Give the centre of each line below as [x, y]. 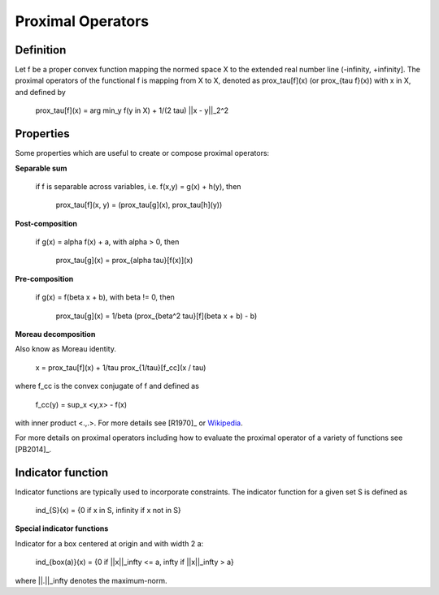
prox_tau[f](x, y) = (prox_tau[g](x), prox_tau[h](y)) [139, 205]
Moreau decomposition [55, 334]
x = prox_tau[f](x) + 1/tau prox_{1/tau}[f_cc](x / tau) [121, 367]
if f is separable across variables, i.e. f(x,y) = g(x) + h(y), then [138, 186]
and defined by [41, 92]
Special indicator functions [62, 528]
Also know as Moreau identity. [66, 349]
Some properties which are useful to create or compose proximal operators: [142, 153]
